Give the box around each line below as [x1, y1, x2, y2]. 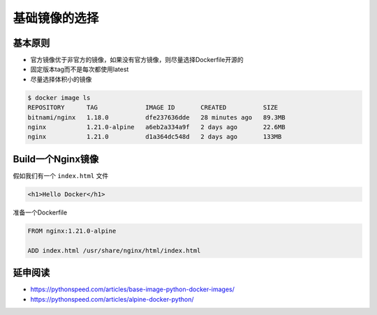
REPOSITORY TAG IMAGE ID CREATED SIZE [27, 103, 279, 112]
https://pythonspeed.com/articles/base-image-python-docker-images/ [30, 285, 235, 293]
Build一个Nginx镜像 [13, 153, 99, 165]
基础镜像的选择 [13, 10, 99, 26]
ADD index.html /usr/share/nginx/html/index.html [27, 247, 201, 254]
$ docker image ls [27, 94, 91, 101]
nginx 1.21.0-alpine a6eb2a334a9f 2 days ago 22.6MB [27, 123, 286, 131]
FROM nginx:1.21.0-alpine [27, 227, 117, 235]
